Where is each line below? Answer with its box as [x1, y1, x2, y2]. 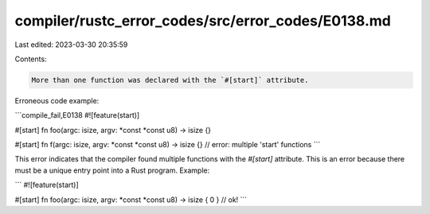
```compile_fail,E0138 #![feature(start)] [14, 111, 140, 120]
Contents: [14, 54, 47, 64]
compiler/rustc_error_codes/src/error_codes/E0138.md [14, 12, 392, 29]
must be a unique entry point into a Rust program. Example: [14, 165, 210, 175]
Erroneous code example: [14, 95, 100, 105]
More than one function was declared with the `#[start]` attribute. [31, 76, 309, 84]
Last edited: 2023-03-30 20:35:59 [14, 40, 128, 49]
